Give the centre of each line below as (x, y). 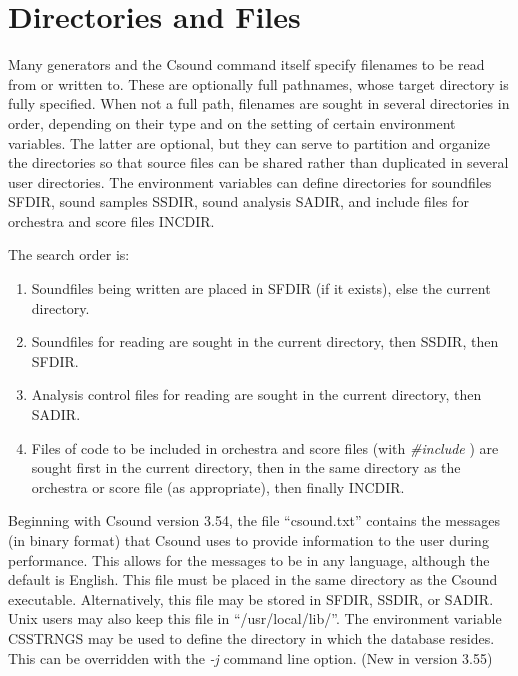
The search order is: (69, 254)
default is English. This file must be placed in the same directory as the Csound (253, 579)
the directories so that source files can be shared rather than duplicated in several (258, 162)
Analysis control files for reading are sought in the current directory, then (256, 394)
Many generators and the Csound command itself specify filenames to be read (246, 64)
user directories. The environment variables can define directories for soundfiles (250, 181)
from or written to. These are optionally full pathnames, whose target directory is (258, 83)
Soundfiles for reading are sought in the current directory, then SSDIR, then (265, 341)
